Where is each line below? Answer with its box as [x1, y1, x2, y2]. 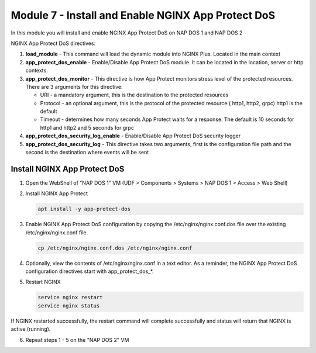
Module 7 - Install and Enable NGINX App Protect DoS [11, 9, 275, 22]
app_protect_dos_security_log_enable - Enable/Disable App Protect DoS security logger [25, 132, 241, 140]
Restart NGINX [25, 278, 61, 286]
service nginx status [37, 302, 100, 309]
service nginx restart [37, 294, 103, 301]
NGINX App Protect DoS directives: [11, 40, 96, 47]
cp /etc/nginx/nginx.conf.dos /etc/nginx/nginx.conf [37, 244, 193, 251]
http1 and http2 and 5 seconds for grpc [40, 124, 135, 131]
